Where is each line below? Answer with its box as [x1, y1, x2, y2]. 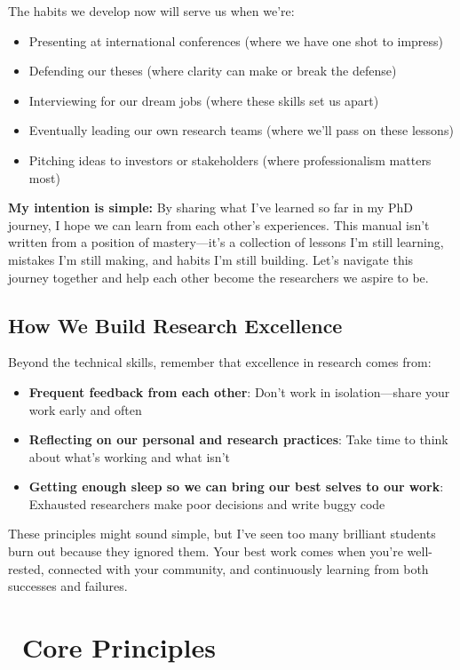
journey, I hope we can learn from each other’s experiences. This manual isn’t [8, 215, 430, 234]
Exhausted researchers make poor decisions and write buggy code [28, 494, 385, 513]
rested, [8, 559, 44, 578]
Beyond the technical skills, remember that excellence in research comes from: [8, 353, 432, 371]
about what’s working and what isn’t [28, 447, 230, 466]
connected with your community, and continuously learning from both [48, 559, 429, 578]
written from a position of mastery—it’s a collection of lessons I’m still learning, [8, 233, 444, 251]
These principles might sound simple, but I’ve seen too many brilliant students [8, 524, 436, 543]
